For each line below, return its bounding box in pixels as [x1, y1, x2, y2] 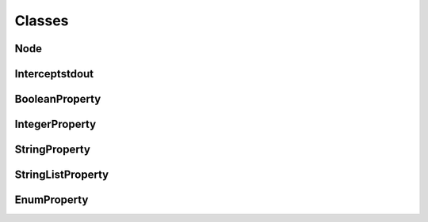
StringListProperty [14, 168, 109, 182]
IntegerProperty [14, 118, 97, 131]
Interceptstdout [14, 67, 94, 81]
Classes [14, 12, 69, 29]
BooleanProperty [14, 92, 101, 106]
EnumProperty [14, 194, 89, 207]
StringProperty [14, 143, 91, 156]
